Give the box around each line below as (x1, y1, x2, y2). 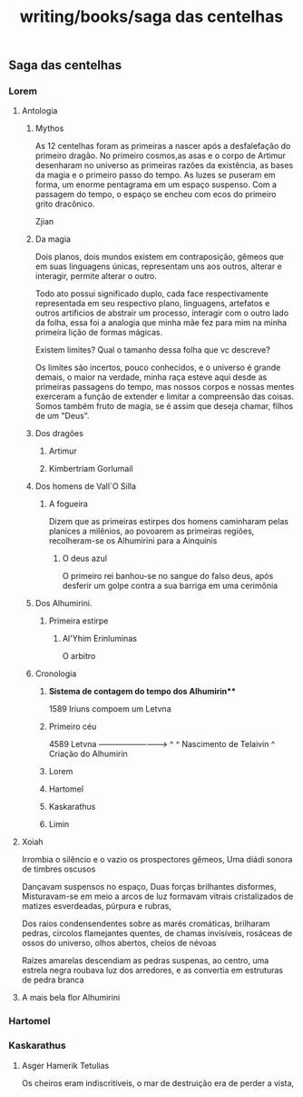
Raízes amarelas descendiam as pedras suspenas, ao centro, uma (21, 955, 269, 966)
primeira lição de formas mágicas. (34, 327, 163, 338)
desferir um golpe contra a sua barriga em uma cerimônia (62, 580, 279, 592)
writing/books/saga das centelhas (19, 6, 284, 27)
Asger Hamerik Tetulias (21, 1060, 110, 1071)
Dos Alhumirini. (34, 598, 93, 609)
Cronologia (34, 668, 77, 679)
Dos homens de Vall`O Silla (34, 481, 137, 492)
